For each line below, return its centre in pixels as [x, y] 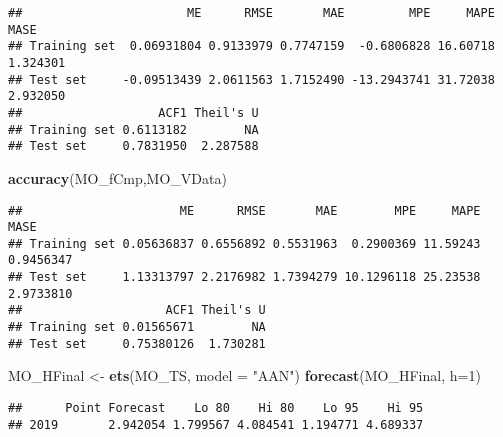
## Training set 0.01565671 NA [137, 327]
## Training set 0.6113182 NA [133, 129]
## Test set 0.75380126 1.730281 [137, 343]
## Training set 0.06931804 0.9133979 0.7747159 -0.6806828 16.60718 [251, 46]
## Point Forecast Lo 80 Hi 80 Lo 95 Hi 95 [216, 408]
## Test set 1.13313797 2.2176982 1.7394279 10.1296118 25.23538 [244, 277]
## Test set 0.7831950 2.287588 [133, 146]
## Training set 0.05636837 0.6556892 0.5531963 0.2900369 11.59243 [244, 243]
